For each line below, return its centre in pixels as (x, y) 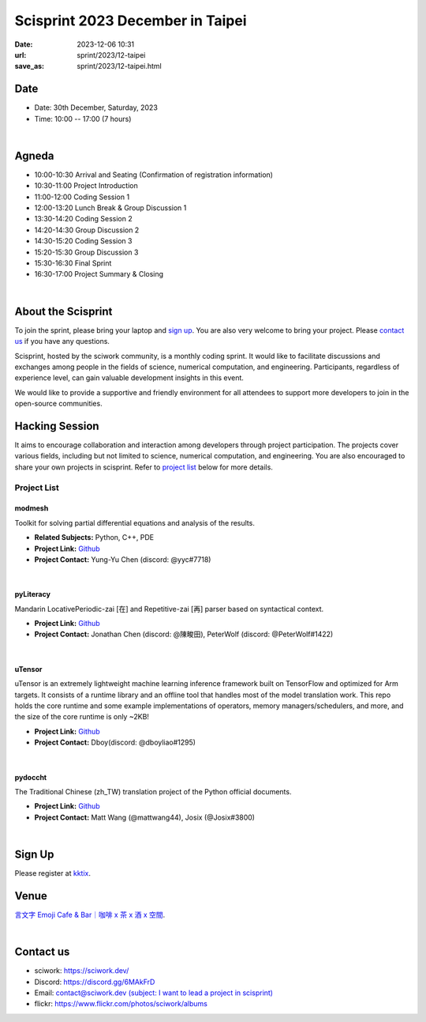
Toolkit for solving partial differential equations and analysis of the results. (135, 522)
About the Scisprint (64, 311)
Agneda (34, 155)
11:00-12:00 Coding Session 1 (82, 197)
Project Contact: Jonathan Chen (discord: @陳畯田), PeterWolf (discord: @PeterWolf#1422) (184, 634)
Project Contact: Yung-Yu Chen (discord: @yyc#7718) (123, 559)
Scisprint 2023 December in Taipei (131, 21)
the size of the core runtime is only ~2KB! (82, 717)
